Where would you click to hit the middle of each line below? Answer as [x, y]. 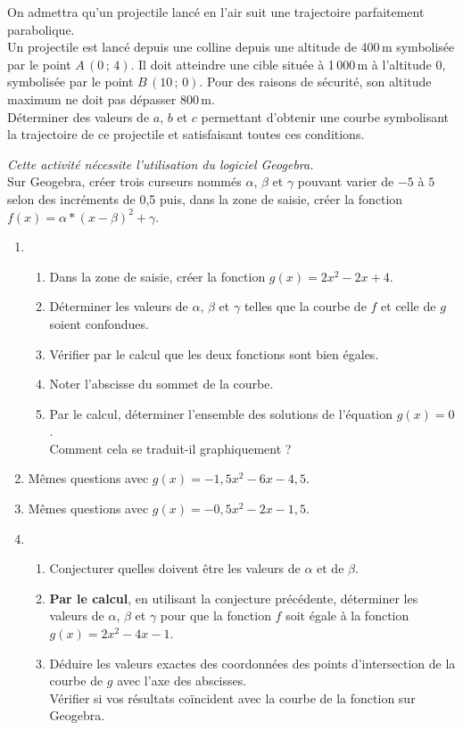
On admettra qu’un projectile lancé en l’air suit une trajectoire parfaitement [216, 12]
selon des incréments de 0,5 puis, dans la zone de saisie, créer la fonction [205, 198]
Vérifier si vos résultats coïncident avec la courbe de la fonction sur [232, 697]
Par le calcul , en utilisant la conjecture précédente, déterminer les [234, 598]
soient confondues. [99, 323]
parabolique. [41, 29]
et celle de [409, 306]
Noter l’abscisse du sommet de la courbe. [161, 384]
